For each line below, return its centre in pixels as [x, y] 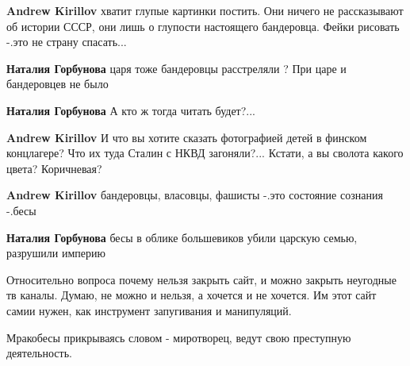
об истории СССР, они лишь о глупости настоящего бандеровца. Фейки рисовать [203, 26]
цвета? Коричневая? [54, 168]
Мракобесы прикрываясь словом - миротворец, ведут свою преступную [179, 337]
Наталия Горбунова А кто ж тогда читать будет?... [131, 110]
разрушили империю [56, 253]
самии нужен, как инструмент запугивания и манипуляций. [149, 310]
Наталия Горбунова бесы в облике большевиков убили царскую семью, [182, 237]
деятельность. [39, 353]
